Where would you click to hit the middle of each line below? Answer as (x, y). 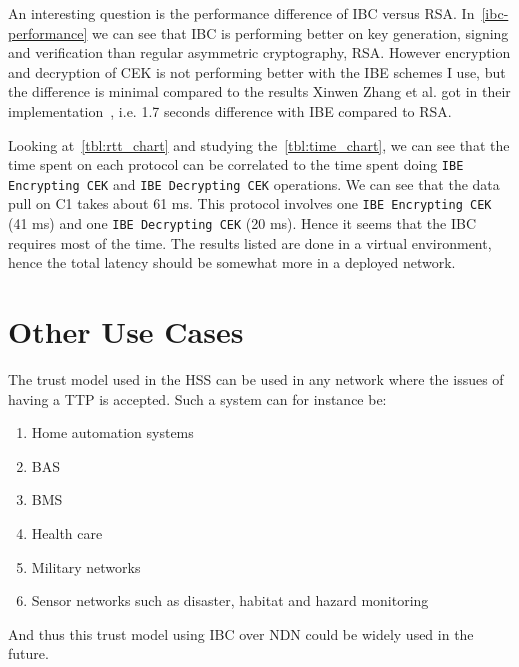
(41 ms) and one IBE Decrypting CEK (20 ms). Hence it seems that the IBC (242, 223)
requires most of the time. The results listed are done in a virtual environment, (250, 242)
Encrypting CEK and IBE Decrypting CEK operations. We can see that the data (254, 183)
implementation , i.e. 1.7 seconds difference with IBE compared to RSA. (230, 110)
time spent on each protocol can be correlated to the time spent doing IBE (236, 164)
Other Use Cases (126, 331)
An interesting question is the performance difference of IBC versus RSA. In (241, 13)
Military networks (86, 566)
